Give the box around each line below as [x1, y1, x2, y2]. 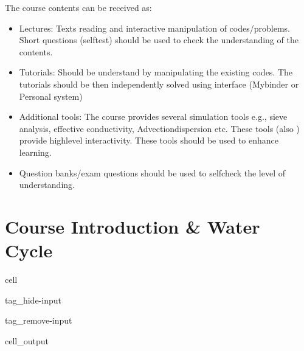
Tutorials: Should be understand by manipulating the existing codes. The [19, 66, 293, 78]
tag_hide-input [5, 293, 61, 306]
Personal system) [19, 89, 83, 102]
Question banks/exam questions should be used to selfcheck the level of [19, 166, 286, 179]
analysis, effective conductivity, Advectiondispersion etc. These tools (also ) [19, 122, 300, 134]
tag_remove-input [5, 314, 72, 327]
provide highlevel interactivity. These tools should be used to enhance [19, 134, 279, 147]
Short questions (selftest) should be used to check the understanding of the [19, 33, 299, 46]
